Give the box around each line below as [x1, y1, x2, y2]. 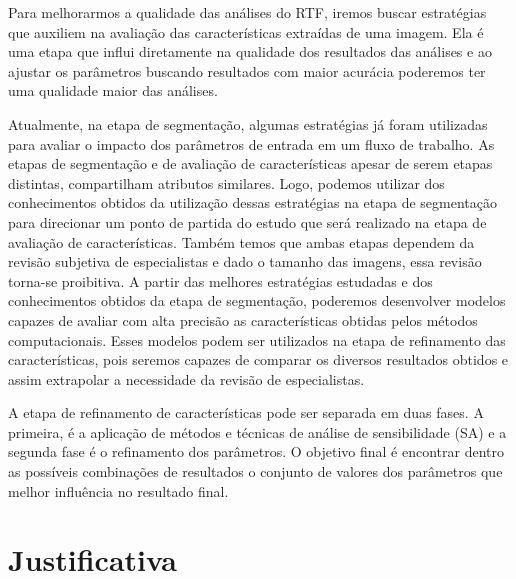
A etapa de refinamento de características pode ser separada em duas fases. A [8, 402, 484, 423]
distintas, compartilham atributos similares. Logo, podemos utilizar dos [8, 172, 445, 193]
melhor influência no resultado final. [8, 480, 229, 501]
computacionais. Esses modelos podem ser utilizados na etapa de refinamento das [8, 329, 506, 350]
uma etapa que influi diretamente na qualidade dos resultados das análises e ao [8, 41, 492, 62]
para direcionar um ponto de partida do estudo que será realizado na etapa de [8, 211, 487, 232]
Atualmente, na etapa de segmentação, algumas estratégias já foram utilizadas [8, 113, 488, 134]
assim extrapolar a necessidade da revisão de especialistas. [8, 368, 365, 389]
